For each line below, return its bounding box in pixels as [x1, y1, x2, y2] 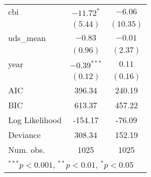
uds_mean [8, 32, 46, 44]
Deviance [8, 129, 41, 141]
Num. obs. [8, 144, 45, 155]
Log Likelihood [8, 114, 62, 126]
